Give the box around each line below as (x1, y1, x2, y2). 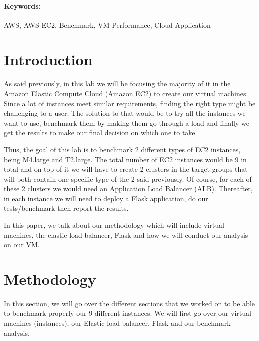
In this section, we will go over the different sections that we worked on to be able (4, 298, 255, 308)
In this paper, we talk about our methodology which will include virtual (4, 220, 224, 230)
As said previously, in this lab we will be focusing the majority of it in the (4, 78, 231, 89)
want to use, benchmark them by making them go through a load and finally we (4, 117, 249, 128)
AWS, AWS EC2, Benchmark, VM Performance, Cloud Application (4, 19, 211, 30)
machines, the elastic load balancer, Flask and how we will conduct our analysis (4, 229, 248, 240)
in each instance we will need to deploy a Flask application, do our (4, 193, 208, 203)
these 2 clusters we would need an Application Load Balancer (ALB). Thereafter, (4, 183, 253, 194)
